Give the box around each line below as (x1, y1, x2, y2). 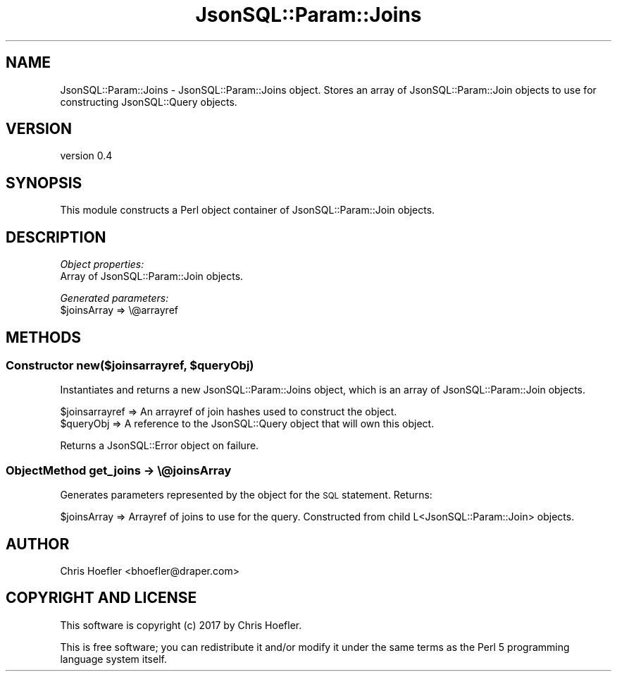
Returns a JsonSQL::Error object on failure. (60, 439, 259, 452)
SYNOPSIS (6, 173, 82, 192)
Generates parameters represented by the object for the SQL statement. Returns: (60, 489, 432, 501)
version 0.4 (60, 150, 113, 162)
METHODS (6, 328, 82, 346)
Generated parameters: (60, 292, 169, 305)
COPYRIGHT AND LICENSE (6, 589, 197, 607)
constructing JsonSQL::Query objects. (60, 95, 237, 108)
